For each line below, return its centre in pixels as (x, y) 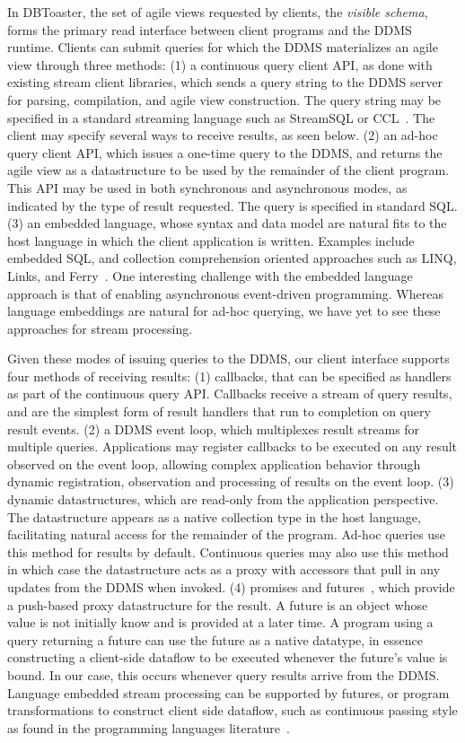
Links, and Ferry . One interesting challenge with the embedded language (210, 275)
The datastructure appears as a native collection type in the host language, (214, 516)
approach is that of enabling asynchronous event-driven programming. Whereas (225, 293)
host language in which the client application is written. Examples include (211, 240)
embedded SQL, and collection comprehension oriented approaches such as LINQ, (232, 258)
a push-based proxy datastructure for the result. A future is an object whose (218, 604)
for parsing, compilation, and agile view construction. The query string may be (224, 99)
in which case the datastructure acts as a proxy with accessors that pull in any (224, 569)
